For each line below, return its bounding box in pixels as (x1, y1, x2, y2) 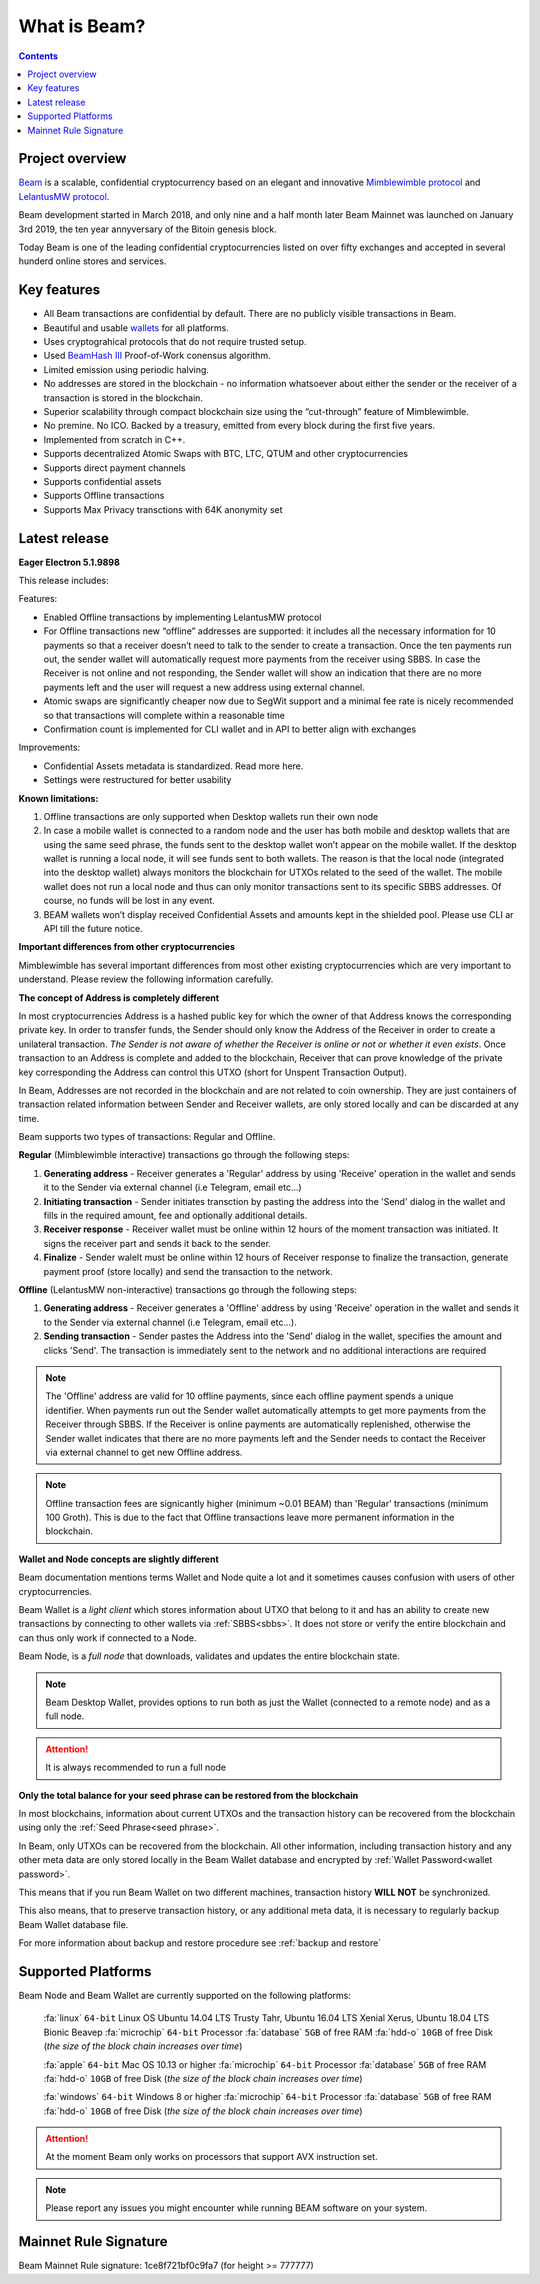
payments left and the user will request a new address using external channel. (43, 681, 365, 693)
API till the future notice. (43, 923, 144, 935)
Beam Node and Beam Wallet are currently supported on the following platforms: (18, 1989, 352, 2001)
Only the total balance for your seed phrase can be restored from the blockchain (18, 1789, 359, 1801)
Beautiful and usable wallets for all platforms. (43, 321, 229, 334)
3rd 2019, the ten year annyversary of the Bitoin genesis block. (18, 223, 277, 235)
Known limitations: (18, 792, 99, 804)
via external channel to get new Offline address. (45, 1446, 243, 1458)
